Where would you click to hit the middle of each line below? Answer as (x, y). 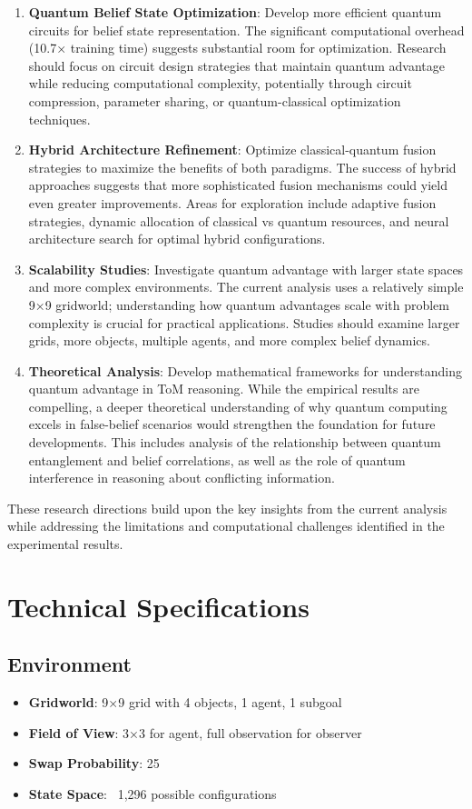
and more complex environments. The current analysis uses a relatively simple (246, 287)
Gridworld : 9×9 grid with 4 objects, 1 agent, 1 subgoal (185, 702)
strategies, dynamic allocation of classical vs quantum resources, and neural (239, 220)
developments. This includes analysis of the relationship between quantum (235, 442)
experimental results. (65, 544)
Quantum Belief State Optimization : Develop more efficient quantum (235, 12)
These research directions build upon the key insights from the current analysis (227, 508)
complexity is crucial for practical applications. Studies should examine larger (244, 322)
